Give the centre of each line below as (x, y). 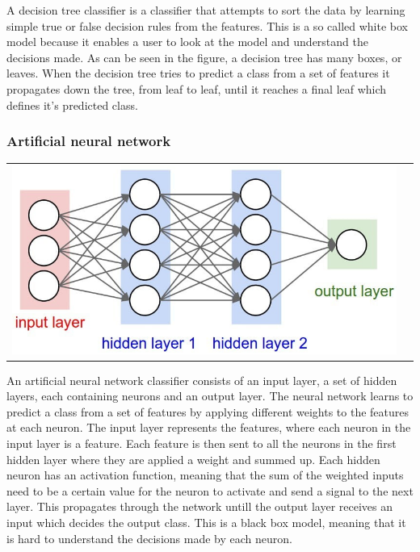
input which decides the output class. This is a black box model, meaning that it (206, 523)
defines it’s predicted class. (72, 105)
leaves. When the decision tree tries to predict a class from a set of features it (198, 73)
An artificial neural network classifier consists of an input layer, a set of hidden (202, 380)
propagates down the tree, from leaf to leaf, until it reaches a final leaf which (197, 88)
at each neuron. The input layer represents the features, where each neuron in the (209, 427)
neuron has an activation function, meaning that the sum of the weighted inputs (205, 475)
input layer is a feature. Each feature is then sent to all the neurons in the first (202, 443)
